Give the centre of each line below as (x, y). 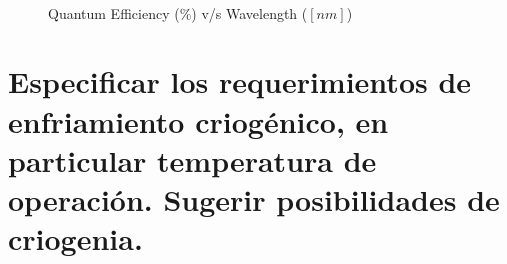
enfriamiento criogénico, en (198, 120)
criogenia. (75, 238)
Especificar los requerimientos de (240, 81)
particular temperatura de (192, 159)
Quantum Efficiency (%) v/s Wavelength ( (178, 12)
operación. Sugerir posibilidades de (254, 198)
